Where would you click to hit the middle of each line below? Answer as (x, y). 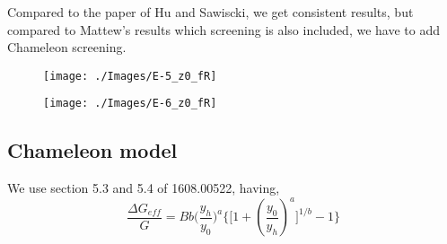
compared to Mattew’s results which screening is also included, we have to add (223, 29)
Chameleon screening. (67, 47)
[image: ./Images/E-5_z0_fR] (130, 76)
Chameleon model (92, 150)
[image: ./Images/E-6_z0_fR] (130, 104)
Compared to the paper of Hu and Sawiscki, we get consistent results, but (210, 12)
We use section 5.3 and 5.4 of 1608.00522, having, (144, 188)
